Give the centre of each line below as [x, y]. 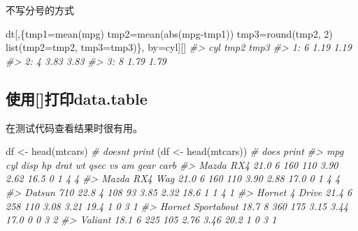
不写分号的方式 [40, 10]
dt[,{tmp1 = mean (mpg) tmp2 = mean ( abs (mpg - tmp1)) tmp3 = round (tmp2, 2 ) [169, 33]
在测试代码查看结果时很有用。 [74, 127]
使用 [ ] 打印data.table [77, 98]
